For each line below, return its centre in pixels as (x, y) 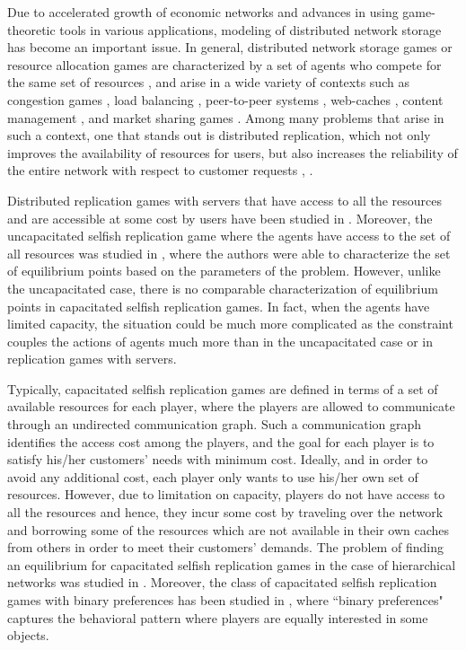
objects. (28, 635)
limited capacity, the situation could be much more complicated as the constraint (230, 324)
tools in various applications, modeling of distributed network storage (251, 29)
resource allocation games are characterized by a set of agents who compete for (224, 64)
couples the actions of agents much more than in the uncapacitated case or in (220, 341)
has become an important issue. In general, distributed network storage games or (230, 47)
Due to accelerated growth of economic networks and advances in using (203, 12)
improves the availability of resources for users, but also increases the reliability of (233, 152)
